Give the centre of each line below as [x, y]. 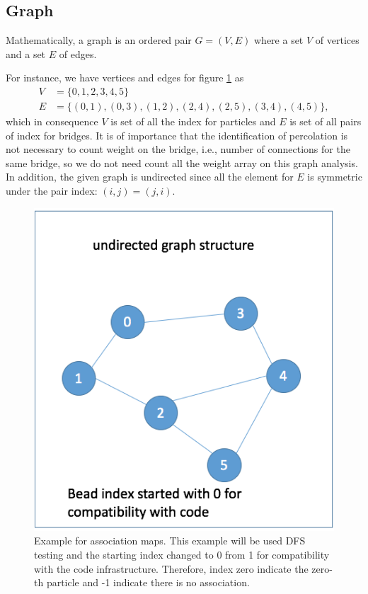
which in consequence [52, 121]
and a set [26, 53]
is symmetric [335, 177]
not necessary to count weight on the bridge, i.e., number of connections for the [178, 149]
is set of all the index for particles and [193, 121]
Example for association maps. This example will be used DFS [170, 541]
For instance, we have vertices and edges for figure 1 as [125, 78]
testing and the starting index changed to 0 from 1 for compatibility [182, 554]
